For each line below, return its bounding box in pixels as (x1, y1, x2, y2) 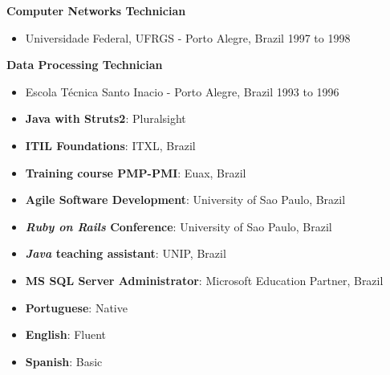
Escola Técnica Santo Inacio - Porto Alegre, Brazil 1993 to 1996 (25, 83, 339, 100)
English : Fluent (25, 326, 107, 343)
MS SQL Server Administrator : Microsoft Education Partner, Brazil (25, 271, 384, 288)
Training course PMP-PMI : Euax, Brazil (25, 164, 246, 181)
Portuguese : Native (25, 299, 128, 316)
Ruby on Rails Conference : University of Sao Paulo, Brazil (25, 218, 332, 234)
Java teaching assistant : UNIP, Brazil (25, 245, 226, 262)
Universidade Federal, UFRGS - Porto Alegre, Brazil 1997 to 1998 (25, 29, 351, 46)
